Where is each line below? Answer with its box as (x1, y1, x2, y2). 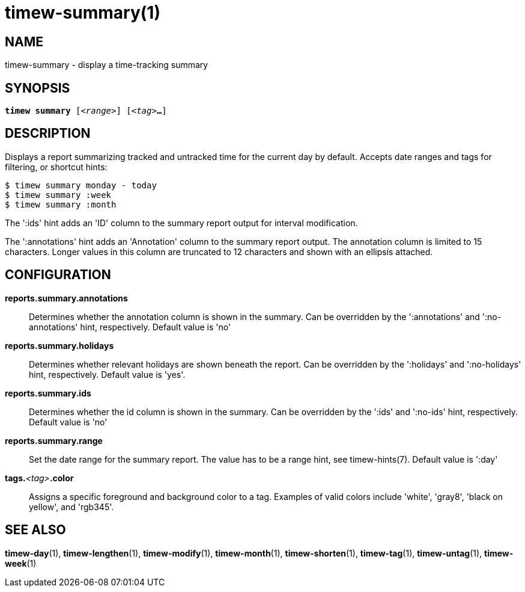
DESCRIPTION (5, 126, 91, 141)
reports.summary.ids (5, 387, 91, 398)
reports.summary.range (5, 435, 103, 446)
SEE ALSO (5, 522, 66, 538)
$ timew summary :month (5, 199, 117, 209)
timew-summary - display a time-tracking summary (5, 60, 208, 70)
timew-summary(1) (5, 2, 160, 23)
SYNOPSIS (5, 80, 70, 96)
